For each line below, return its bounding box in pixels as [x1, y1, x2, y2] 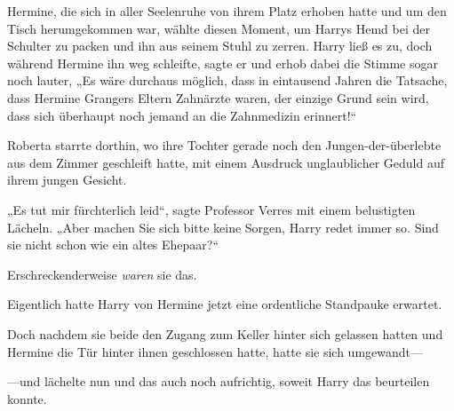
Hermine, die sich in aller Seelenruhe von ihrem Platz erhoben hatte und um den [7, 2, 447, 20]
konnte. [7, 389, 47, 407]
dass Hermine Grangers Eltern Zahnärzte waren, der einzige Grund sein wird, [7, 88, 429, 107]
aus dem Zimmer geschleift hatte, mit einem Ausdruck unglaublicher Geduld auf [7, 153, 444, 171]
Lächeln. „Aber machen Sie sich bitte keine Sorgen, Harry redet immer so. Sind [7, 217, 439, 236]
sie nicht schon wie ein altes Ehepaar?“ [7, 235, 219, 254]
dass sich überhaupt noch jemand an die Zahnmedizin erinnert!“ [7, 106, 357, 124]
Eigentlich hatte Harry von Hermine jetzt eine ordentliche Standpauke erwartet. [7, 295, 442, 313]
